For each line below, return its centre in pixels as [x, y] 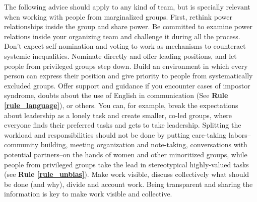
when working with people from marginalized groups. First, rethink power [118, 16]
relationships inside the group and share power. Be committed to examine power [128, 26]
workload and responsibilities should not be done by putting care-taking [115, 134]
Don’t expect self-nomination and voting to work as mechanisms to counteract [125, 46]
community [21, 144]
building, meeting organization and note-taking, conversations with [144, 144]
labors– [240, 134]
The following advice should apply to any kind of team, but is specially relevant [127, 7]
